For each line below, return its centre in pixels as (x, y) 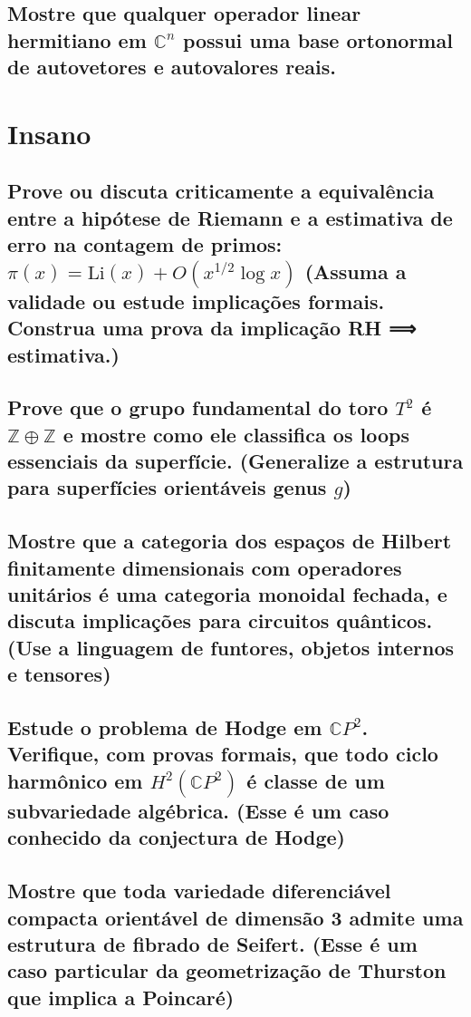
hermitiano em (77, 39)
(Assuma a (356, 271)
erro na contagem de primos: (145, 244)
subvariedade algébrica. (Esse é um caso (198, 811)
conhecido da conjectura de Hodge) (176, 837)
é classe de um (316, 780)
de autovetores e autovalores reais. (172, 67)
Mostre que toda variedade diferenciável (199, 891)
